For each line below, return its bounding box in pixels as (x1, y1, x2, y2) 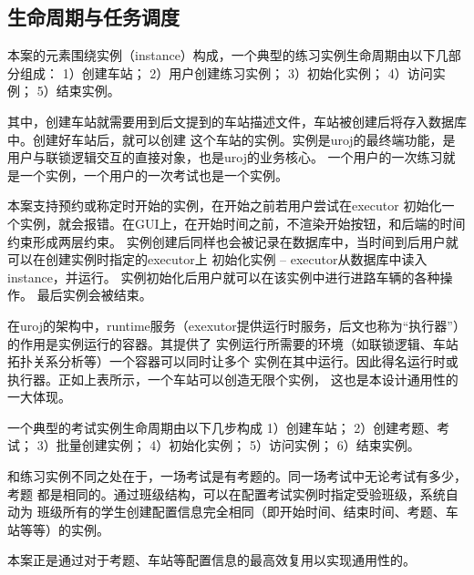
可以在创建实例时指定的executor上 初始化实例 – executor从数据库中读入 (7, 250, 428, 269)
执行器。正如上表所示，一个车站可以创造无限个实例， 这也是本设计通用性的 (7, 369, 459, 388)
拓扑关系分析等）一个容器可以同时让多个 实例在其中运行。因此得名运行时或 (7, 352, 459, 371)
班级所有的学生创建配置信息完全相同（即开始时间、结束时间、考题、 (36, 502, 446, 521)
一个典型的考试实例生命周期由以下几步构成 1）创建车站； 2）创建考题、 (7, 417, 438, 436)
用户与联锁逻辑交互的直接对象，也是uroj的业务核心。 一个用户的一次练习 (7, 148, 443, 167)
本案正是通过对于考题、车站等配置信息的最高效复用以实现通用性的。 (7, 550, 416, 570)
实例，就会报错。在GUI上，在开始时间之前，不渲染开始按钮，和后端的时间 (19, 213, 466, 232)
